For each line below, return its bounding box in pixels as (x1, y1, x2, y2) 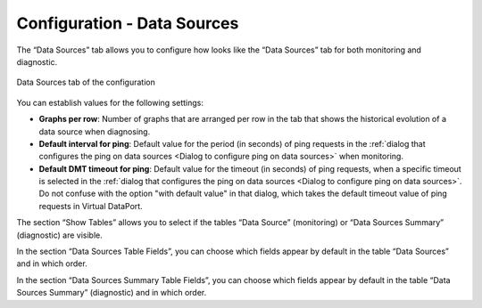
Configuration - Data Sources (16, 13, 239, 33)
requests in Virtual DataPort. (38, 200, 143, 211)
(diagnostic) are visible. (16, 230, 103, 240)
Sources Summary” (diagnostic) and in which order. (16, 288, 207, 298)
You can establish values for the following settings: (16, 97, 204, 108)
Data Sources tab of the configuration (16, 77, 155, 88)
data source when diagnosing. (38, 126, 151, 137)
